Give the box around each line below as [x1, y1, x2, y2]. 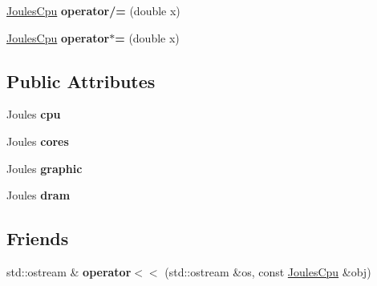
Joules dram [6, 187, 71, 203]
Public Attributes [6, 68, 156, 93]
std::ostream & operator [6, 263, 132, 280]
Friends [6, 226, 69, 251]
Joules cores [6, 132, 69, 149]
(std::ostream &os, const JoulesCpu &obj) [164, 263, 371, 280]
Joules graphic [6, 159, 83, 176]
